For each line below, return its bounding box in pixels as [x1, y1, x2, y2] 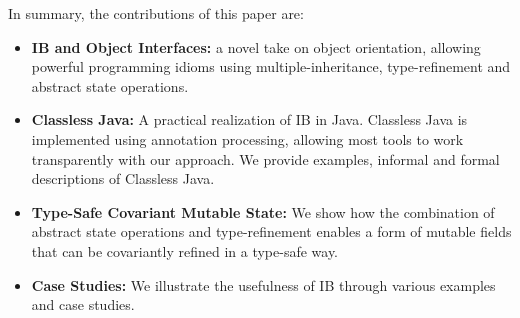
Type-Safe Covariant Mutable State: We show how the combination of [31, 201, 495, 222]
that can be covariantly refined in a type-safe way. [31, 240, 339, 261]
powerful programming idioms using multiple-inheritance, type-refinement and [31, 56, 511, 77]
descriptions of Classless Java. [31, 168, 215, 189]
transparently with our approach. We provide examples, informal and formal [31, 148, 500, 169]
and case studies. [31, 294, 135, 315]
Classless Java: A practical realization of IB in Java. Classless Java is [31, 109, 468, 130]
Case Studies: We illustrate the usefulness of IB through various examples [31, 274, 496, 295]
